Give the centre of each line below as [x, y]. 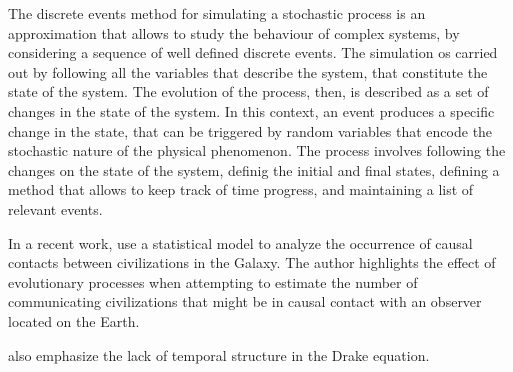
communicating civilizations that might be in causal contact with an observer [245, 301]
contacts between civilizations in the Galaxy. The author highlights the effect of [252, 262]
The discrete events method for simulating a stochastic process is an [217, 13]
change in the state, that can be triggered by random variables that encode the [250, 130]
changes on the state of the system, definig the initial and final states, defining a [254, 169]
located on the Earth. [74, 320]
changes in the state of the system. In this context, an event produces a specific [251, 110]
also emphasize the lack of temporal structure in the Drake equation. [219, 354]
